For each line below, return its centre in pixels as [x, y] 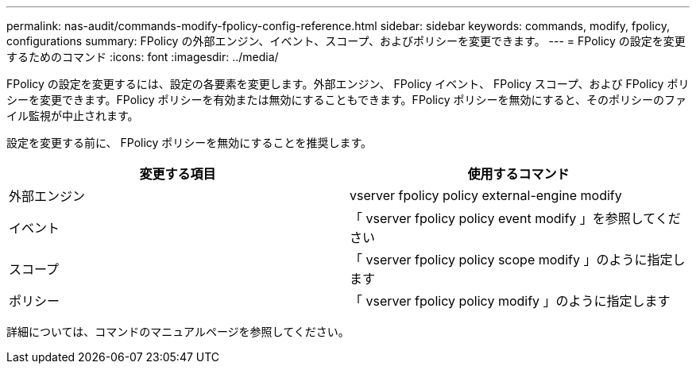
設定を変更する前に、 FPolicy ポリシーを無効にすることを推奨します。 [189, 143]
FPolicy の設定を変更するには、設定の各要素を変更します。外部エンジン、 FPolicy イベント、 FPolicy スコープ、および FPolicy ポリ [348, 84]
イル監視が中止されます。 [73, 116]
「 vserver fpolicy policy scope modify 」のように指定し [518, 260]
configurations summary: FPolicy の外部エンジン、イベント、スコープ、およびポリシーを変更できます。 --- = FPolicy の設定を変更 [346, 41]
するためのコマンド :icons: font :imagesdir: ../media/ [143, 57]
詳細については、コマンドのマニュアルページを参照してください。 [178, 331]
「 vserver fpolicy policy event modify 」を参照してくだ [515, 218]
